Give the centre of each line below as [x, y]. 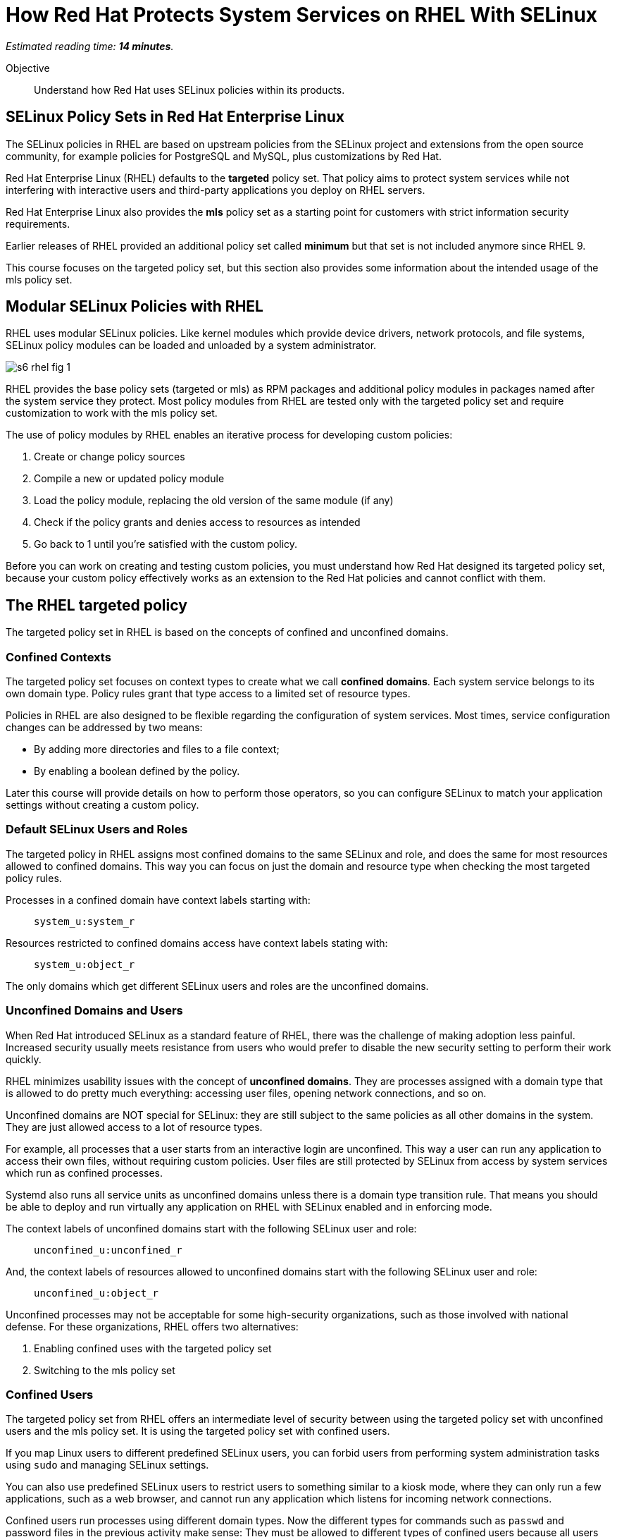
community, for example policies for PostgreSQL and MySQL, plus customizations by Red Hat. [224, 156]
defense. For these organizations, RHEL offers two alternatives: [152, 1326]
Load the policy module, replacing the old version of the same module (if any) [214, 501]
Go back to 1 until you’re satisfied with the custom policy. [166, 544]
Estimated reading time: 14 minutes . [90, 46]
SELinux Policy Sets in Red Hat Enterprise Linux [175, 117]
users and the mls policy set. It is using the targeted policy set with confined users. [198, 1431]
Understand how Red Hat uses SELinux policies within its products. [189, 90]
